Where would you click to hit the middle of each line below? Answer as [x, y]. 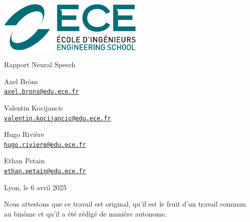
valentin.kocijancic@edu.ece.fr [58, 118]
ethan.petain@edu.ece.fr [45, 171]
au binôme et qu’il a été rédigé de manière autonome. [86, 213]
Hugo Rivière [24, 134]
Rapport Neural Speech [40, 64]
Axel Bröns [21, 81]
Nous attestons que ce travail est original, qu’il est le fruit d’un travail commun [125, 204]
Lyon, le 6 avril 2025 [35, 187]
